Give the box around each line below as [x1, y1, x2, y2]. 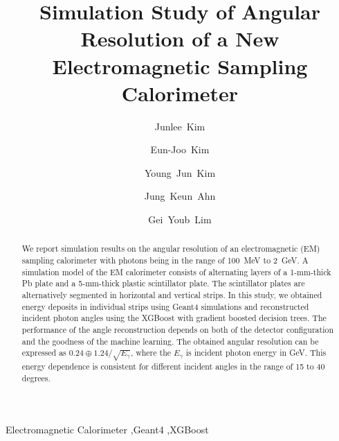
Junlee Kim [154, 119, 205, 133]
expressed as [21, 347, 66, 358]
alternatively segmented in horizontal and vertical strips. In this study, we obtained [21, 289, 322, 301]
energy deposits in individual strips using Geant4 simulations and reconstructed [21, 300, 309, 312]
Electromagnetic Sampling [52, 51, 308, 80]
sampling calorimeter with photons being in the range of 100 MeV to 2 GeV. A [21, 254, 309, 266]
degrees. [21, 372, 51, 383]
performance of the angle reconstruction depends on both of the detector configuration [21, 324, 334, 336]
